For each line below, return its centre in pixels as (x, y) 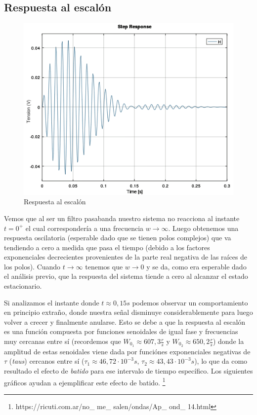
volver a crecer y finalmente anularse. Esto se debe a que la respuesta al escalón (125, 321)
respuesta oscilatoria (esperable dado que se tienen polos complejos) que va (118, 238)
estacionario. (23, 286)
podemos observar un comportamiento (190, 302)
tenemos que (104, 266)
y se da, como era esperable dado (196, 266)
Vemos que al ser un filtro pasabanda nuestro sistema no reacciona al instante (122, 218)
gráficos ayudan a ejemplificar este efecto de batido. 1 (85, 381)
